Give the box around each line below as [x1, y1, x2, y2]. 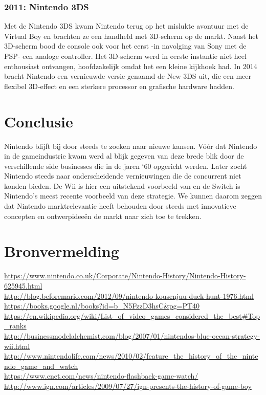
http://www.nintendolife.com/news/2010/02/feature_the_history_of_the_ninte [4, 350, 258, 361]
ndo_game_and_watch [4, 360, 78, 371]
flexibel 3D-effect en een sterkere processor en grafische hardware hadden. [4, 80, 234, 91]
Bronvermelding [4, 240, 119, 261]
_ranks [4, 320, 27, 331]
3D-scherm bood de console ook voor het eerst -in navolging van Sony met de [4, 40, 247, 51]
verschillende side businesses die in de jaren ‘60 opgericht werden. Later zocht [4, 160, 247, 171]
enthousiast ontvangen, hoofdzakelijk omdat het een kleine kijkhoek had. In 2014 [4, 60, 257, 71]
